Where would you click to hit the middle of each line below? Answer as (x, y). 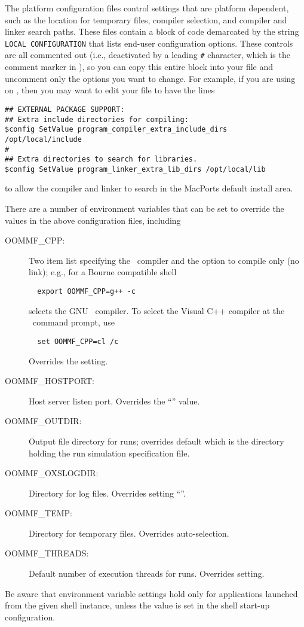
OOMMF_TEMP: (39, 513)
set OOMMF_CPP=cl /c (78, 341)
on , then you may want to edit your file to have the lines (110, 90)
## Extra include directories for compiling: (97, 119)
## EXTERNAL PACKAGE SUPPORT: (65, 109)
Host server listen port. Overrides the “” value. (114, 401)
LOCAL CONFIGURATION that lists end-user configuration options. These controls (149, 43)
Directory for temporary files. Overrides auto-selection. (129, 533)
